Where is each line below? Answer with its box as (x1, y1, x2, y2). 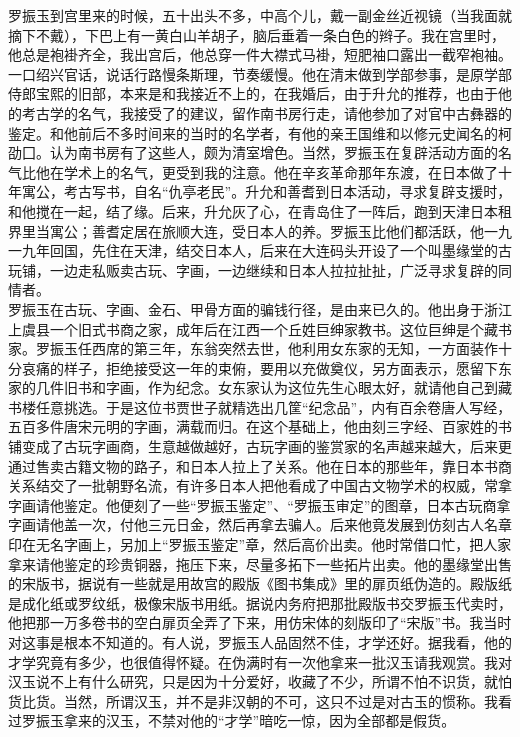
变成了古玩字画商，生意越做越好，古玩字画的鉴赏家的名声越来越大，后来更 (21, 436, 512, 457)
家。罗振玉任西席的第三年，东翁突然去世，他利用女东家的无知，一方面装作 (8, 338, 498, 359)
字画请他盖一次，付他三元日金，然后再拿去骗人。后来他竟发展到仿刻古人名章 (8, 514, 512, 535)
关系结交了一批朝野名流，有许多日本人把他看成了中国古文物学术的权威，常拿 (8, 475, 512, 496)
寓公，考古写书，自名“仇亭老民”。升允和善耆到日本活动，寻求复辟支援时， (21, 181, 512, 202)
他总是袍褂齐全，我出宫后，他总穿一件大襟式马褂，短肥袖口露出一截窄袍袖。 (8, 44, 512, 65)
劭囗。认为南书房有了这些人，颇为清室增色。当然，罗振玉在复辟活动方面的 (8, 142, 498, 163)
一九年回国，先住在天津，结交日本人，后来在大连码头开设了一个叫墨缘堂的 (8, 240, 498, 261)
